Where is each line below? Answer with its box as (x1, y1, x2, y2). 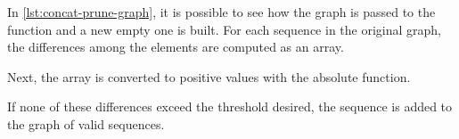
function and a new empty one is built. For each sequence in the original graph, (7, 20, 441, 38)
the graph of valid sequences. (7, 114, 165, 133)
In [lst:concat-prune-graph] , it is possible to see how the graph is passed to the (7, 3, 436, 20)
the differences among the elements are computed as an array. (7, 37, 344, 56)
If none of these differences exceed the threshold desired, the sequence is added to (7, 97, 453, 116)
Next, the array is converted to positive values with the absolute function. (7, 67, 411, 86)
